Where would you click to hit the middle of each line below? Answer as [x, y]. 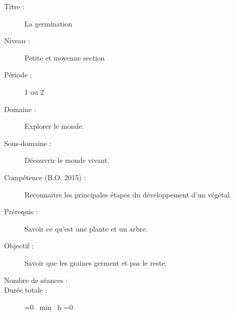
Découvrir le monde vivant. [67, 160]
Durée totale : [26, 290]
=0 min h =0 [49, 307]
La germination [48, 23]
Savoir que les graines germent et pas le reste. [96, 262]
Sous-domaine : [28, 143]
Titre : [14, 6]
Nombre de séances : [36, 280]
